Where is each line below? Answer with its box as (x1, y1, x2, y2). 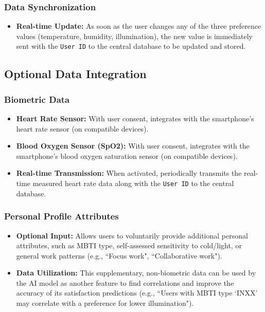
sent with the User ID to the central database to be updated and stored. (16, 41, 246, 51)
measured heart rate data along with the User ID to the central (32, 178, 234, 189)
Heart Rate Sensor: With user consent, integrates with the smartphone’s (16, 113, 254, 124)
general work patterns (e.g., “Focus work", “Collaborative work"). (16, 250, 222, 261)
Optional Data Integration (4, 66, 147, 82)
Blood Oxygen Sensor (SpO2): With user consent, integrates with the (16, 140, 250, 151)
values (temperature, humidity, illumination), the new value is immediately (16, 30, 253, 41)
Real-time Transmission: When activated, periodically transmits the (16, 168, 242, 178)
